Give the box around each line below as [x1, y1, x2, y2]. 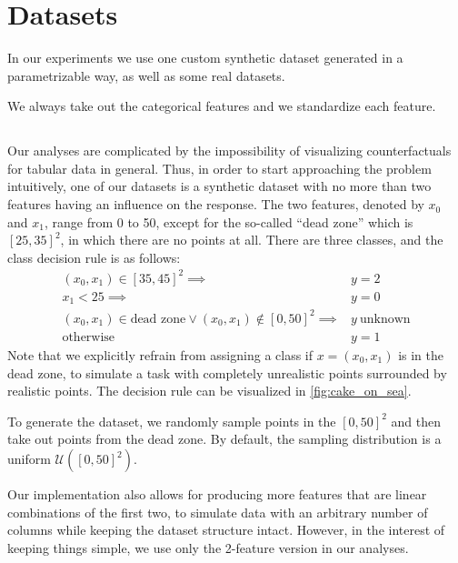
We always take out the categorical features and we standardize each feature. [7, 96, 436, 116]
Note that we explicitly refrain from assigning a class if [7, 346, 314, 365]
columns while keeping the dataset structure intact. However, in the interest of [7, 520, 445, 539]
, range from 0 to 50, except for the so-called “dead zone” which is [44, 212, 413, 231]
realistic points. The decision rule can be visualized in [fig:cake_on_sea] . [7, 381, 412, 400]
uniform [7, 449, 51, 467]
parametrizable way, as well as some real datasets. [7, 65, 285, 85]
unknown [359, 312, 411, 326]
